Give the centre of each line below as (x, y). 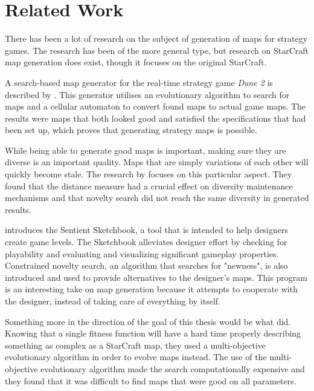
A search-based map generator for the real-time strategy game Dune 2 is (139, 82)
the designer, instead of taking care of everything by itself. (113, 301)
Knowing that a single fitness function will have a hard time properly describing (153, 333)
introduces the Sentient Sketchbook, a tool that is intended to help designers (147, 230)
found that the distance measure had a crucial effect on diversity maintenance (149, 186)
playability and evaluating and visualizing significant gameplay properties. (142, 253)
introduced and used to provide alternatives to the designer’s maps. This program (156, 277)
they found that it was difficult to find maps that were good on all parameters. (151, 380)
